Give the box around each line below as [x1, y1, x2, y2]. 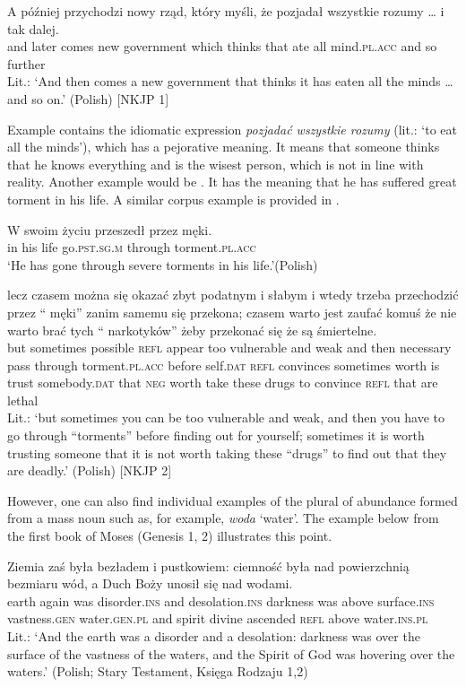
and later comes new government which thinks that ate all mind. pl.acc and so [7, 37, 437, 56]
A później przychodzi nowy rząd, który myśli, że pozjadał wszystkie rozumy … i [7, 2, 444, 20]
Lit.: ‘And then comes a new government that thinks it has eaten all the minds [7, 72, 441, 91]
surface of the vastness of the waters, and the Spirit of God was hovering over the [7, 644, 455, 663]
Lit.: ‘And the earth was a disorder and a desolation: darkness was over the [7, 627, 420, 645]
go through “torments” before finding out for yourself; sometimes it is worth [7, 426, 425, 445]
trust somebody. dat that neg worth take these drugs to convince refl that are [7, 373, 438, 392]
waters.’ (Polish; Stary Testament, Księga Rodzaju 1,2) [7, 662, 308, 681]
